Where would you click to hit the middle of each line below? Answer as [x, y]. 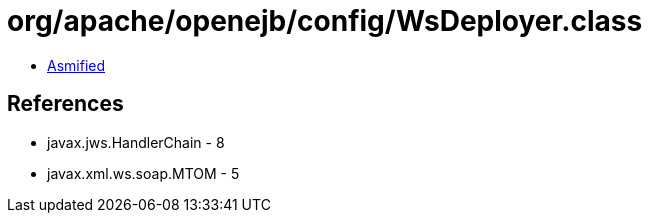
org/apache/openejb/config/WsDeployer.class [325, 21]
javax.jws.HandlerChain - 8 [136, 142]
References [65, 104]
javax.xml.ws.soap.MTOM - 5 [143, 173]
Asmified [76, 65]
